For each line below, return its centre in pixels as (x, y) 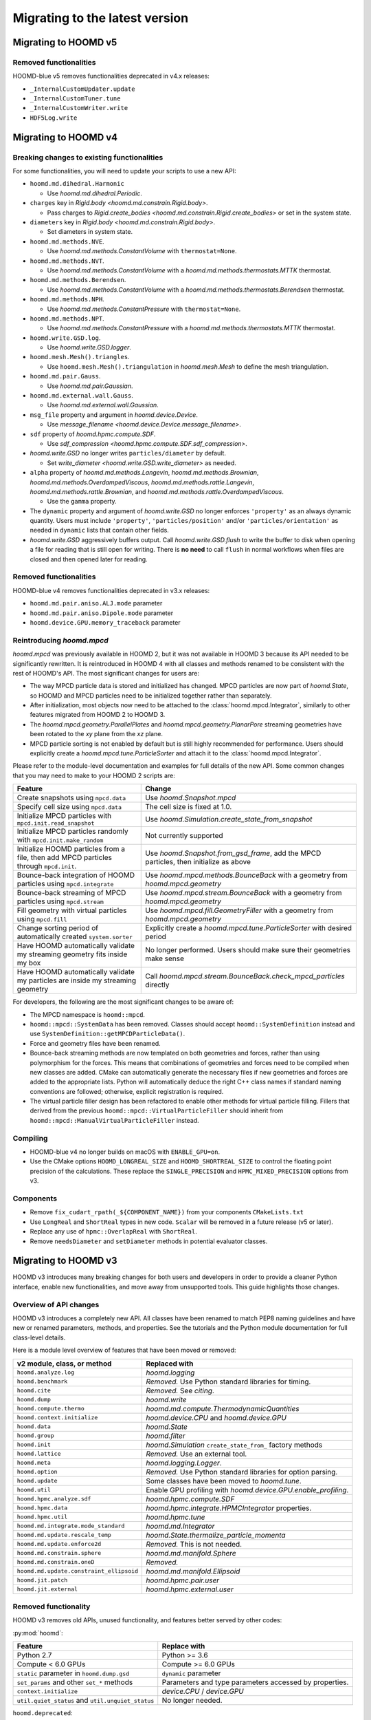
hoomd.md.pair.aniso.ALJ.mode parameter (96, 603)
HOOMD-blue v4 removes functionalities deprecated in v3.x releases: (111, 590)
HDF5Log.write (54, 118)
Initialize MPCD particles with (64, 816)
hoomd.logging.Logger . (184, 1463)
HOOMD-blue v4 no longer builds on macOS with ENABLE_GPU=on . (125, 1152)
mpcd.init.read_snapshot (56, 823)
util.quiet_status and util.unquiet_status (86, 1701)
